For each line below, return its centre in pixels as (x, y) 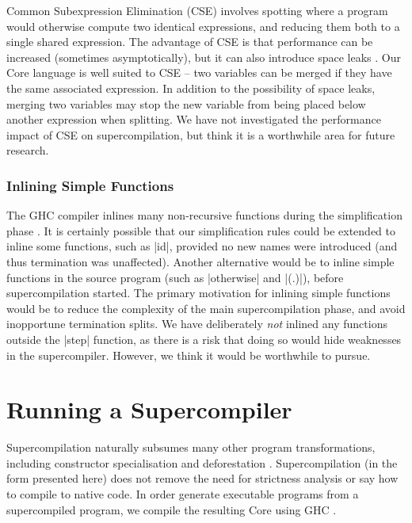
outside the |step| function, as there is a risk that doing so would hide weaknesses (204, 339)
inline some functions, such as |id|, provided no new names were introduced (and (202, 246)
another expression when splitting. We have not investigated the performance (194, 119)
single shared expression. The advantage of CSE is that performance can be (190, 42)
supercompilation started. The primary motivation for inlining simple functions (198, 293)
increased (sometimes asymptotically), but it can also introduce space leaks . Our (204, 57)
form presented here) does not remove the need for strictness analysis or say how (202, 478)
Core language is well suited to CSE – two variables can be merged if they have (199, 73)
